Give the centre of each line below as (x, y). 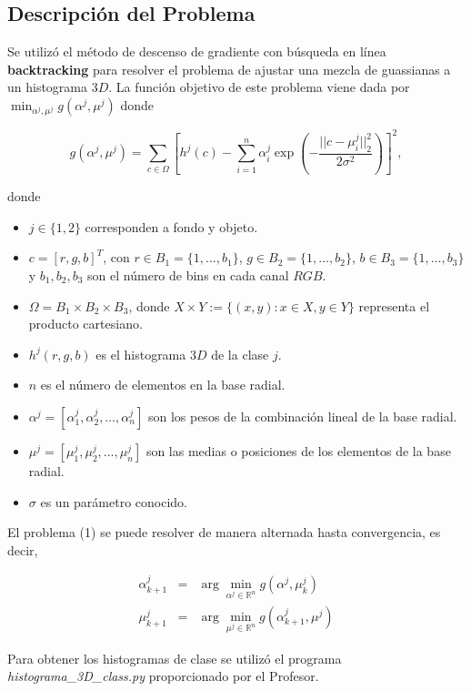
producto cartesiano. (85, 324)
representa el (394, 305)
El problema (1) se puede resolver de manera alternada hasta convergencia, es (224, 532)
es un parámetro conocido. (114, 501)
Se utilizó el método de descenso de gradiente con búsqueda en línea (197, 51)
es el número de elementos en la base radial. (163, 385)
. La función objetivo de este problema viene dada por (259, 87)
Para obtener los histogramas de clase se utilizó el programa (175, 658)
